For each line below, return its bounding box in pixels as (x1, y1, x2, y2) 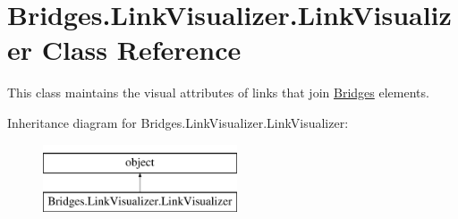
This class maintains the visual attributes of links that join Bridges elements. (7, 83, 429, 102)
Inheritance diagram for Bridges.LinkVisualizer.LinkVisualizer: (7, 113, 349, 131)
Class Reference (41, 31, 242, 68)
